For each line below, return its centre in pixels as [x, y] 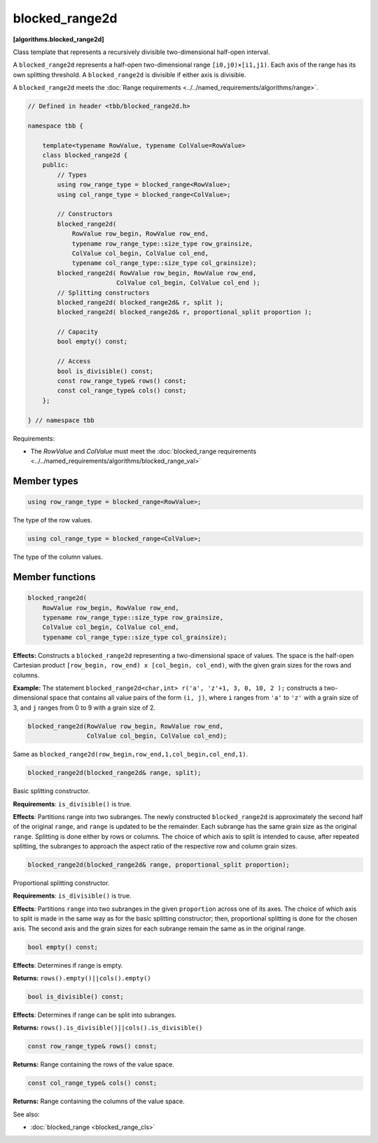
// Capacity [77, 332]
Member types [45, 481]
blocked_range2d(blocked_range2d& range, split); [114, 773]
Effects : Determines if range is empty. [68, 965]
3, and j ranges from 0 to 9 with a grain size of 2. [84, 708]
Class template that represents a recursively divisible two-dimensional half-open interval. [141, 52]
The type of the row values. [52, 520]
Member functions [54, 577]
